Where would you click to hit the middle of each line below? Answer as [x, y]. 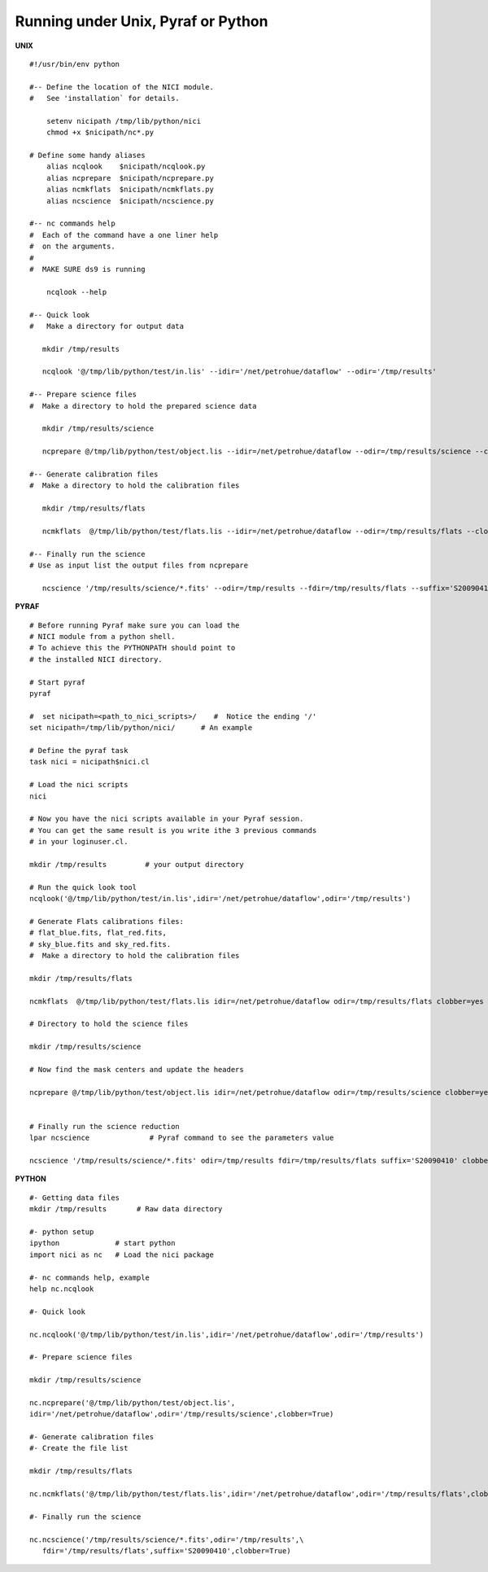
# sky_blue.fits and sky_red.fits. [100, 944]
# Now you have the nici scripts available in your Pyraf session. [167, 819]
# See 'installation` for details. [105, 99]
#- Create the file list [79, 1448]
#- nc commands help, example [90, 1277]
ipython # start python [102, 1243]
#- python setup [62, 1232]
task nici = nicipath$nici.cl [90, 762]
